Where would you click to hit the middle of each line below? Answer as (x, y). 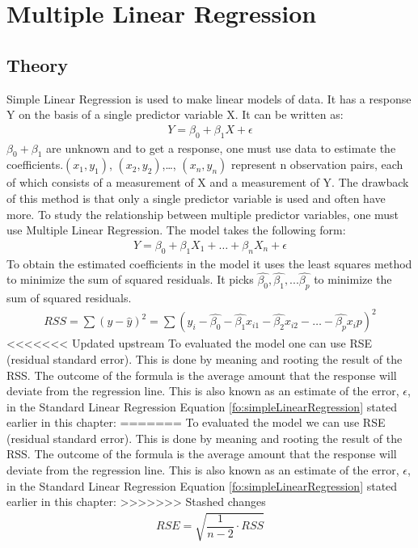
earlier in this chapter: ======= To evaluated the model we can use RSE (196, 422)
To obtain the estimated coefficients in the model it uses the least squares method (209, 263)
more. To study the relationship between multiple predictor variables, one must (203, 214)
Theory (38, 64)
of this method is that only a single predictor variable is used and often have (196, 198)
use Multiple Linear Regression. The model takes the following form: (176, 230)
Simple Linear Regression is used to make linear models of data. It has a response (209, 98)
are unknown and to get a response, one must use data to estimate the (221, 148)
